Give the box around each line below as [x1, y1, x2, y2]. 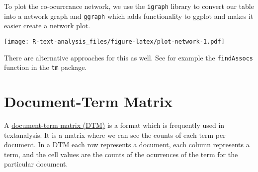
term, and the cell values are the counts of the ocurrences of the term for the [4, 149, 238, 159]
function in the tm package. [4, 62, 87, 72]
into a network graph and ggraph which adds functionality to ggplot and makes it [4, 10, 254, 21]
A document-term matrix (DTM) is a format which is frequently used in [4, 120, 225, 130]
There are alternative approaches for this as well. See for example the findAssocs [4, 52, 253, 62]
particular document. [4, 159, 68, 169]
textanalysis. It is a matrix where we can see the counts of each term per [4, 129, 226, 140]
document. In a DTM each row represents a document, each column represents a [4, 139, 250, 150]
